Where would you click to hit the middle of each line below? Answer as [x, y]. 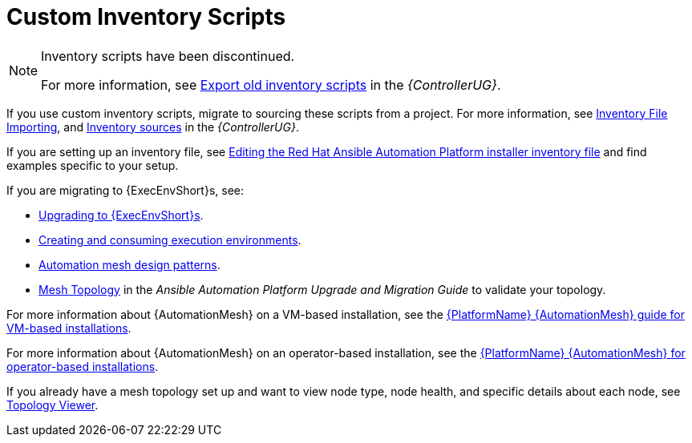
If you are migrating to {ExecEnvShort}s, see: [125, 190]
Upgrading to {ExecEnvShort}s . [121, 215]
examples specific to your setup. [93, 165]
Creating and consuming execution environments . [170, 240]
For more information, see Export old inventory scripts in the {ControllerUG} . [271, 85]
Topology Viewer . [53, 405]
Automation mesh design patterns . [129, 264]
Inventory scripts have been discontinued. [168, 56]
